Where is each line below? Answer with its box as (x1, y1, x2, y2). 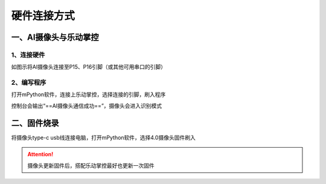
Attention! (27, 151, 54, 158)
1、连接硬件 (11, 50, 45, 59)
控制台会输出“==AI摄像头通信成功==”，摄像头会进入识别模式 (11, 102, 162, 109)
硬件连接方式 (11, 9, 75, 22)
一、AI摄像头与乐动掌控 (11, 32, 99, 42)
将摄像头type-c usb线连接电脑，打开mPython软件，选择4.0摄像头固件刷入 (11, 134, 196, 141)
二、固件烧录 (11, 118, 59, 128)
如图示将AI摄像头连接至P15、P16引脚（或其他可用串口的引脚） (11, 64, 166, 71)
